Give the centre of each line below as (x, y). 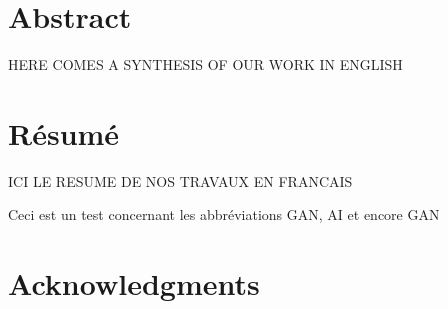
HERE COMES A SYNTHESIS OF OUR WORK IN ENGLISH (205, 64)
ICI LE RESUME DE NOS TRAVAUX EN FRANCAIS (180, 180)
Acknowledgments (134, 283)
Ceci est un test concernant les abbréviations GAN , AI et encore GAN (224, 214)
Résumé (64, 132)
